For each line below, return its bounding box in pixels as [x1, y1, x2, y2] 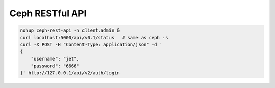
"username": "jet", [31, 56, 80, 62]
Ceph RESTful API [9, 8, 87, 19]
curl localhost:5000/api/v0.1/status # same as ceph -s [20, 35, 168, 40]
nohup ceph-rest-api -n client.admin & [20, 27, 120, 33]
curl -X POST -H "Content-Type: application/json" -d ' [20, 41, 163, 47]
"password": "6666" [31, 63, 80, 69]
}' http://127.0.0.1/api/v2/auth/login [20, 70, 120, 76]
